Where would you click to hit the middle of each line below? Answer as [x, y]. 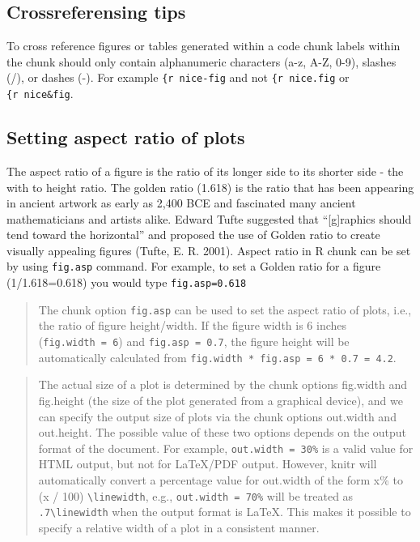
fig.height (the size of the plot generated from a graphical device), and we [221, 400]
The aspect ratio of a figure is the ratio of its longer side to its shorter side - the [205, 171]
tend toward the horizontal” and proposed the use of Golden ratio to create [193, 235]
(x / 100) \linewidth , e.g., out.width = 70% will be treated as [196, 495]
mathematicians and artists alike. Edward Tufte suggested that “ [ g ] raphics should [209, 218]
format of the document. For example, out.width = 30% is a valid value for [226, 448]
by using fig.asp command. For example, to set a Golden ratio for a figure [194, 266]
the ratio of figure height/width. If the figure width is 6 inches [193, 325]
